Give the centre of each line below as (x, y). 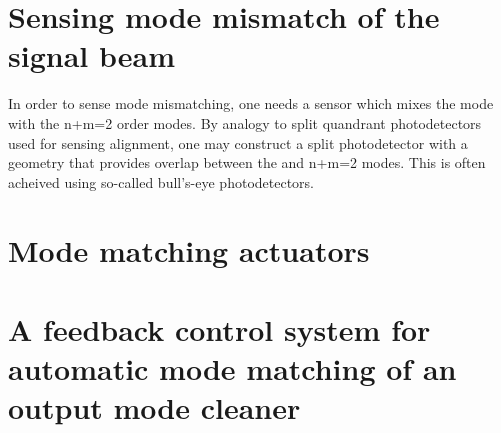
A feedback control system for (219, 328)
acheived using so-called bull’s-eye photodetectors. (161, 181)
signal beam (91, 55)
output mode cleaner (154, 407)
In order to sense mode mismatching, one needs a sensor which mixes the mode (251, 103)
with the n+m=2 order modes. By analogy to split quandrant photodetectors (245, 122)
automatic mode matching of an (232, 368)
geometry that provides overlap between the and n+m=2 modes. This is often (247, 162)
